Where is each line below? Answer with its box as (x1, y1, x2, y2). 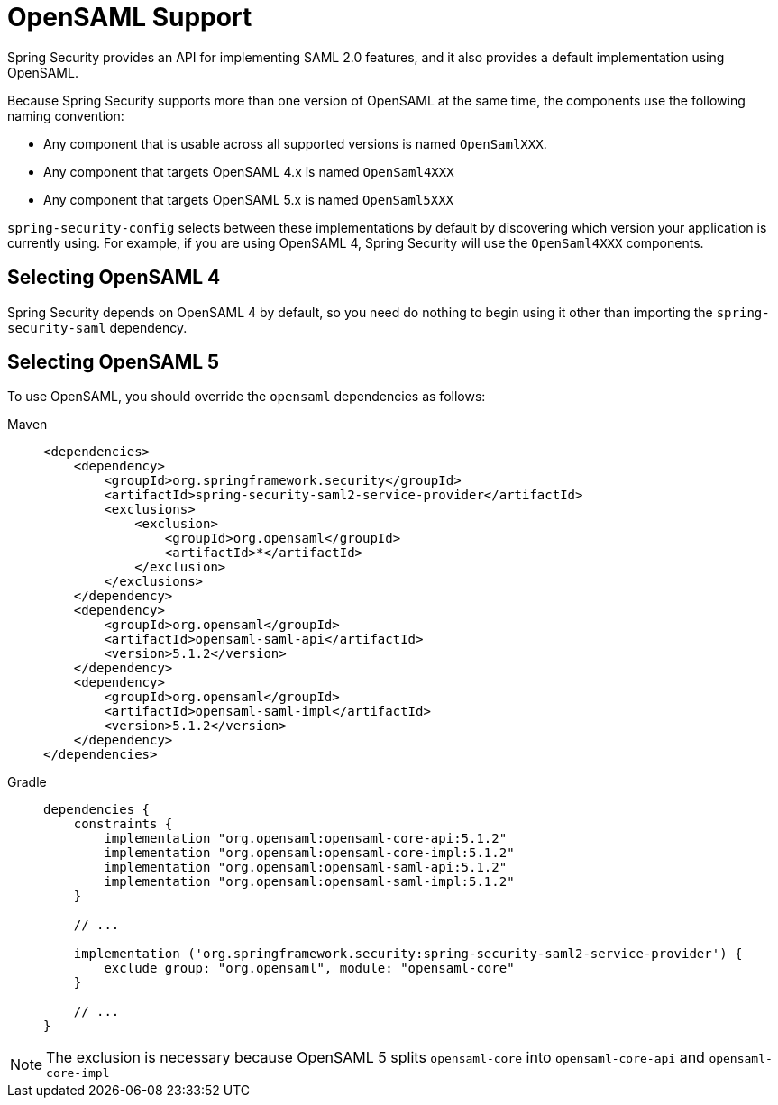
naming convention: (7, 107, 124, 123)
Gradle (7, 774, 47, 790)
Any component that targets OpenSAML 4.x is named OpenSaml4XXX (43, 163, 454, 179)
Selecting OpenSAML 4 (7, 266, 221, 289)
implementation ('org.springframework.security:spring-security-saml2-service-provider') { (73, 946, 743, 962)
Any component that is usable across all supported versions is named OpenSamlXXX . (43, 135, 547, 151)
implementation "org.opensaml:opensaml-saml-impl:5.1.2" (104, 874, 515, 890)
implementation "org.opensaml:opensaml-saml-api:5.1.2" (104, 860, 508, 875)
